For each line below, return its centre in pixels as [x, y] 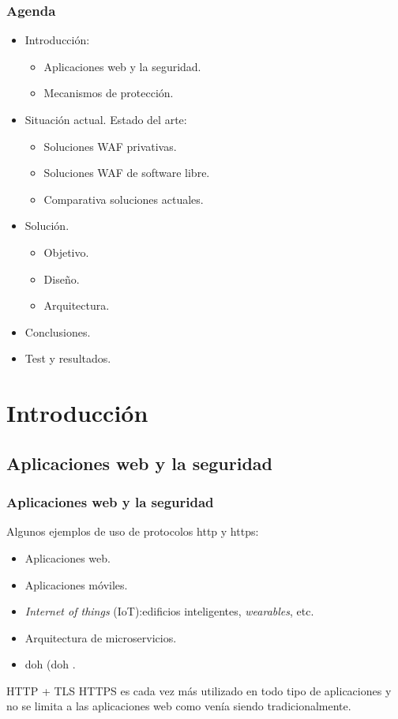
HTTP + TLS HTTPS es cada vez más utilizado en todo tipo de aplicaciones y [199, 690]
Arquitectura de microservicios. [101, 637]
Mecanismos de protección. [109, 93]
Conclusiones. [58, 331]
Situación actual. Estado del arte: [106, 119]
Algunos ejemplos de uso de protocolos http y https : [133, 531]
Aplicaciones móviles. [76, 584]
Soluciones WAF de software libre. [127, 173]
